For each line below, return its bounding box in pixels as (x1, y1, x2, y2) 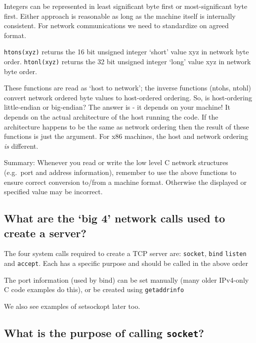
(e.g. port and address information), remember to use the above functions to (4, 167, 236, 177)
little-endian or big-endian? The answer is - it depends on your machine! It (4, 102, 231, 112)
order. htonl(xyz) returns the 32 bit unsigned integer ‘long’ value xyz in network (4, 56, 251, 67)
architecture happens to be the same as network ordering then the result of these (4, 121, 249, 131)
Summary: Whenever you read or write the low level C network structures (4, 157, 228, 168)
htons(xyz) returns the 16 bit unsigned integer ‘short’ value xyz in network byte (4, 46, 249, 57)
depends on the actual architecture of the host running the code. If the (4, 112, 218, 122)
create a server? (4, 225, 86, 240)
